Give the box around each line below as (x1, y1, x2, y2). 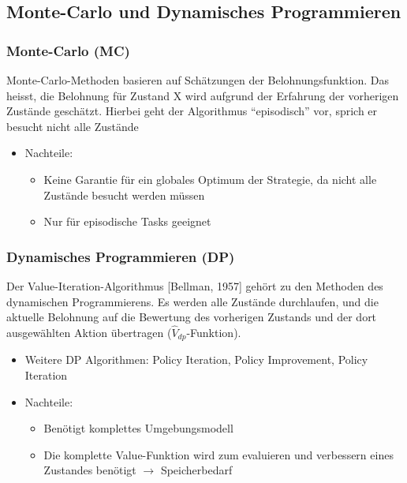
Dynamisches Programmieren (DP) (6, 246, 235, 266)
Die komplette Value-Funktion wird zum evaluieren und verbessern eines (43, 446, 394, 462)
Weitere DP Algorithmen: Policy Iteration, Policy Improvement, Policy (24, 351, 368, 368)
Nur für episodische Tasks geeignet (43, 213, 211, 230)
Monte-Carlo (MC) (6, 40, 130, 60)
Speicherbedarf (160, 462, 233, 478)
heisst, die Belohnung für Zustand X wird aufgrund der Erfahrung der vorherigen (6, 87, 399, 103)
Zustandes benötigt (43, 462, 136, 478)
